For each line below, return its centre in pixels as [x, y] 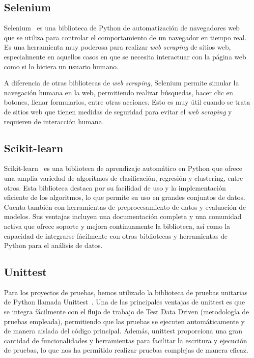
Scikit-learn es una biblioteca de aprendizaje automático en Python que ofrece [123, 168]
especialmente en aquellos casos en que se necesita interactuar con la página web [125, 56]
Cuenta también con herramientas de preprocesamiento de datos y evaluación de [125, 207]
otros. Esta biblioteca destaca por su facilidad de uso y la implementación [115, 187]
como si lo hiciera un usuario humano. [61, 66]
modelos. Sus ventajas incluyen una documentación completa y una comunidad [123, 216]
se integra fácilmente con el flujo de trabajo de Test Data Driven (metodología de [127, 312]
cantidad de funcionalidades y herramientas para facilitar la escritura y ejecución [126, 340]
